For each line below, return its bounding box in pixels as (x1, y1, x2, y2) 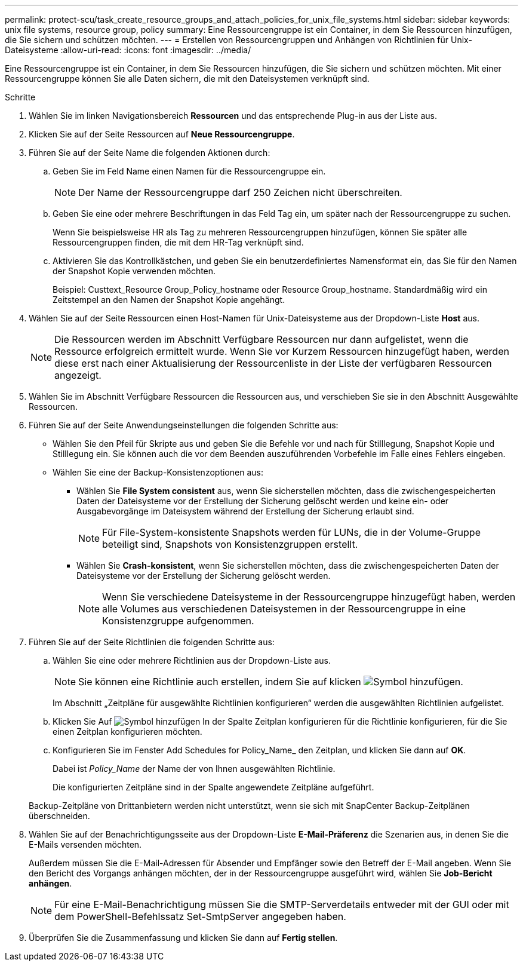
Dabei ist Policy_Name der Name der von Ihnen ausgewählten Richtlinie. (53, 763, 336, 774)
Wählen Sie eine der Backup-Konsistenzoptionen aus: (53, 467, 263, 477)
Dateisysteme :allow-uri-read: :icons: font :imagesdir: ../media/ (5, 45, 251, 55)
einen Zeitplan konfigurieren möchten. (53, 726, 202, 737)
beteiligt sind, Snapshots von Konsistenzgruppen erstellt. (102, 538, 358, 550)
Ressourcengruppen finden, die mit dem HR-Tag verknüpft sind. (53, 237, 304, 247)
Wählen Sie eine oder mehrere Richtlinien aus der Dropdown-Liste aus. (53, 655, 331, 666)
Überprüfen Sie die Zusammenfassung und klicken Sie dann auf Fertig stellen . (29, 933, 338, 943)
